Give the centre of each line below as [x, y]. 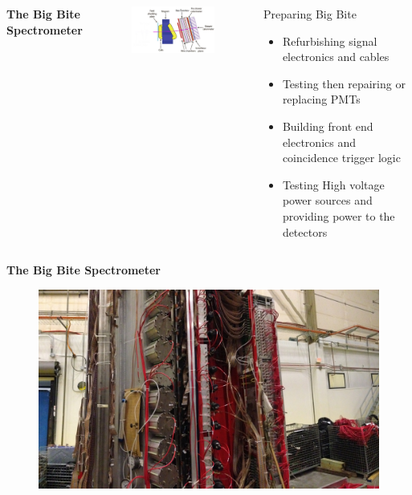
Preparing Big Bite [310, 14]
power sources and [327, 200]
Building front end [328, 126]
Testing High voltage [333, 184]
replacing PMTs [321, 99]
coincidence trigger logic [341, 158]
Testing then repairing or [344, 83]
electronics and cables [336, 57]
